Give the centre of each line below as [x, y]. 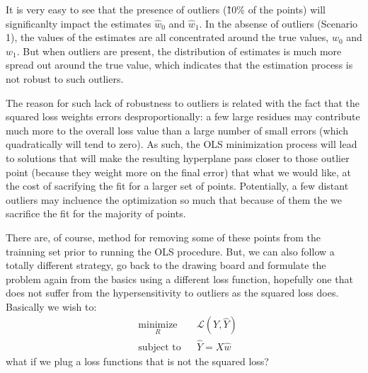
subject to [160, 347]
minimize [158, 325]
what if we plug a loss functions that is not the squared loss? [137, 361]
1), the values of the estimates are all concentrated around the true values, [167, 37]
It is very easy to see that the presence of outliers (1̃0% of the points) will [166, 9]
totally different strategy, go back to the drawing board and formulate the [166, 265]
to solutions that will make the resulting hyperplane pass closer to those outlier [178, 157]
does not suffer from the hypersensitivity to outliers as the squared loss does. [172, 293]
